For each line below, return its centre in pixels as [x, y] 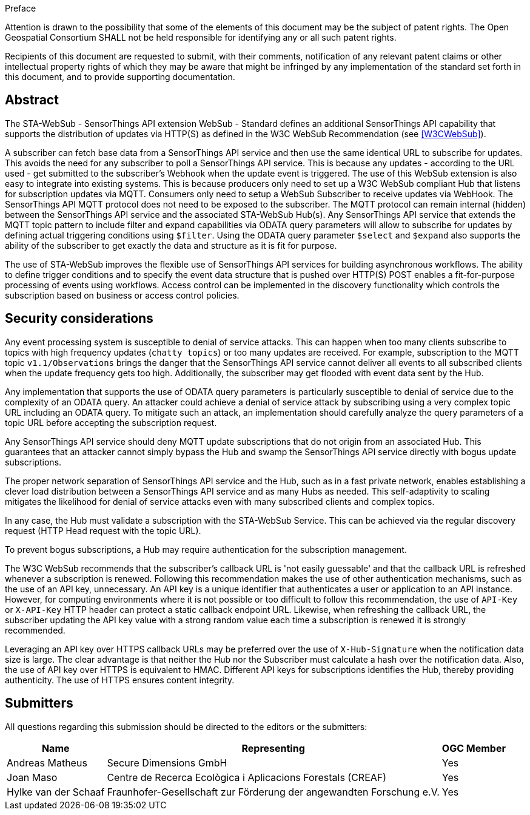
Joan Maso [32, 777]
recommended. [35, 630]
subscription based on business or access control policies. [122, 295]
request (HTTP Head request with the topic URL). [103, 530]
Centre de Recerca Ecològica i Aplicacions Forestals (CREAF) [247, 777]
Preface [21, 8]
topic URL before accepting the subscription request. [111, 422]
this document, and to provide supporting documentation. [120, 77]
